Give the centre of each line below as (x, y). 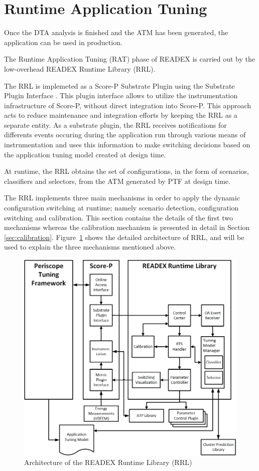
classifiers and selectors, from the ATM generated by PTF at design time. (117, 181)
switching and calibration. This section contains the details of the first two (118, 217)
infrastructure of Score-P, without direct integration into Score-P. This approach (128, 105)
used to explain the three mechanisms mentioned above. (90, 247)
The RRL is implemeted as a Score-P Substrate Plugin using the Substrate (119, 85)
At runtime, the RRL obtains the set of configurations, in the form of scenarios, (127, 171)
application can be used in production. (63, 42)
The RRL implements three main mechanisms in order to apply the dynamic (122, 198)
